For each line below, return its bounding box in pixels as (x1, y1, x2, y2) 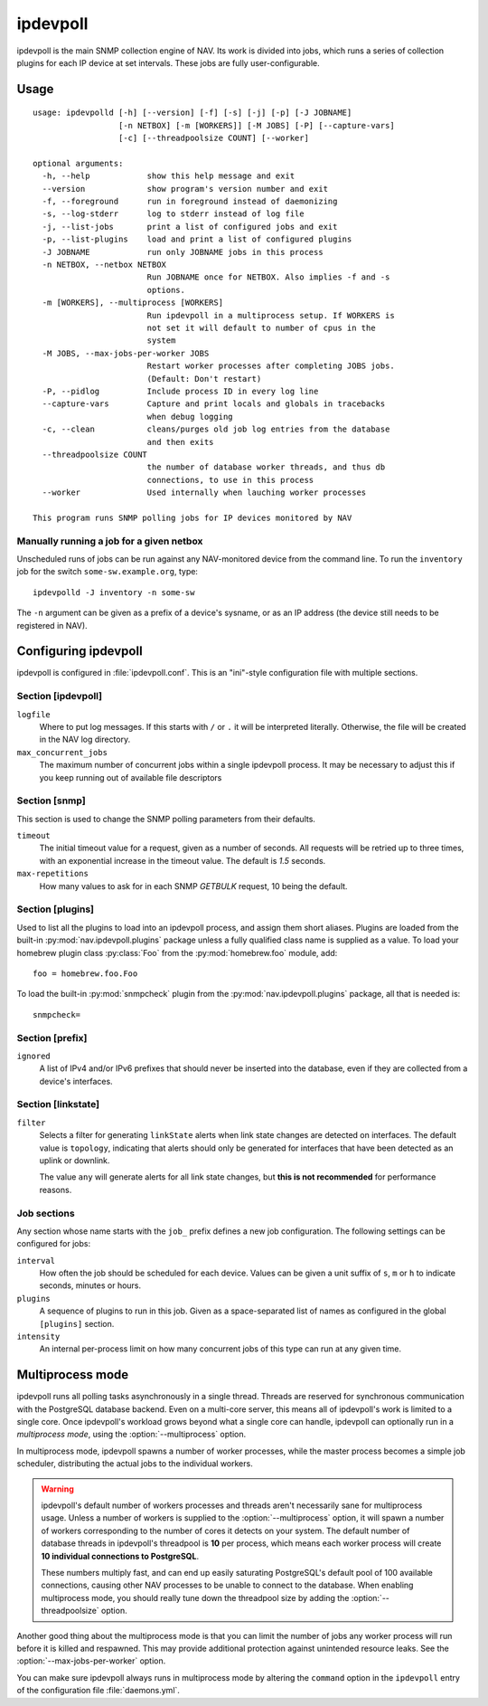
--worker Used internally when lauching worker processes (42, 488, 367, 498)
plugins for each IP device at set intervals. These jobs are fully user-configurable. (16, 57, 320, 68)
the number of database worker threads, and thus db (146, 462, 386, 472)
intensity (16, 1332, 61, 1342)
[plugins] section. (39, 1318, 115, 1329)
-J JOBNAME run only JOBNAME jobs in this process (42, 247, 324, 257)
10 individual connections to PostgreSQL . (41, 1550, 199, 1561)
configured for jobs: (16, 1238, 90, 1249)
